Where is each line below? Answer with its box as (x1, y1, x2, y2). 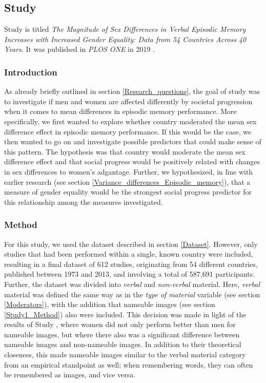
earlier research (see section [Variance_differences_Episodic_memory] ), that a (4, 176, 251, 187)
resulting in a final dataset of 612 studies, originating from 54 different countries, (4, 258, 258, 269)
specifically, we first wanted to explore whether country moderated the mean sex (4, 116, 257, 126)
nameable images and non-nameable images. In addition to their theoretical (4, 339, 241, 350)
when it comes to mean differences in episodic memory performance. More (4, 106, 237, 117)
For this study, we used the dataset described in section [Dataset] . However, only (4, 238, 258, 249)
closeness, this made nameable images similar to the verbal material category (4, 349, 246, 360)
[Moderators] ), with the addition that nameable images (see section (4, 299, 215, 310)
